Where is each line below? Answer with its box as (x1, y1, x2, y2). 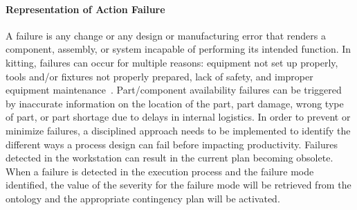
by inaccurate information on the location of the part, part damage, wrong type (6, 96, 344, 110)
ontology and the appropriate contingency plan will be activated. (6, 191, 280, 205)
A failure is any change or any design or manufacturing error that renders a (6, 28, 326, 42)
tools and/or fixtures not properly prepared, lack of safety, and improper (6, 69, 313, 83)
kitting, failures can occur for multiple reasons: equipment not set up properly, (6, 55, 338, 69)
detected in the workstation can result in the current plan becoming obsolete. (6, 150, 333, 165)
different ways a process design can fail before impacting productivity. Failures (6, 137, 338, 151)
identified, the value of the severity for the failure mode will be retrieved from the (6, 177, 351, 192)
